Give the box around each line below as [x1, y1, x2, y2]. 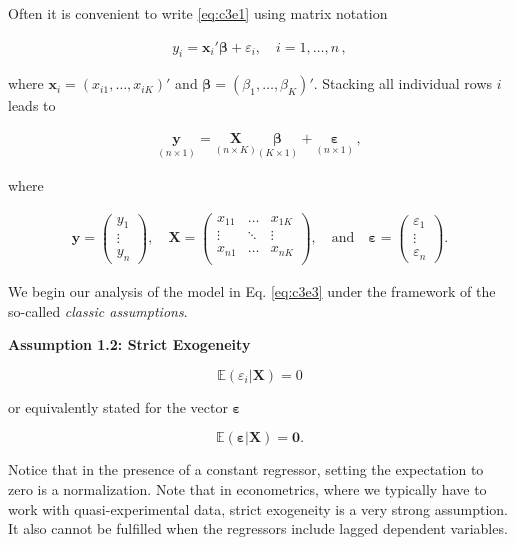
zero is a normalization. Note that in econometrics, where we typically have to [8, 478, 487, 499]
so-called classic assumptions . [8, 300, 188, 321]
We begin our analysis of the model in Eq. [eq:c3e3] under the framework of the [8, 280, 496, 301]
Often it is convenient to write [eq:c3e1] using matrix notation [8, 3, 388, 23]
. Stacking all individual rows [313, 73, 493, 94]
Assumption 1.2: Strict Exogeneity [8, 334, 251, 355]
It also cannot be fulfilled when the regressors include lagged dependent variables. [8, 518, 508, 539]
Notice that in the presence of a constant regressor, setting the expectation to [8, 459, 484, 480]
